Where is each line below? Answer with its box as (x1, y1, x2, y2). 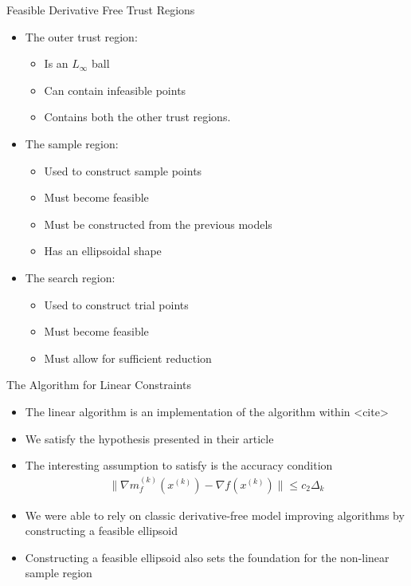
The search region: (25, 269, 115, 285)
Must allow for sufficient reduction (44, 349, 212, 366)
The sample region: (25, 135, 119, 151)
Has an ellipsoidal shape (44, 242, 162, 259)
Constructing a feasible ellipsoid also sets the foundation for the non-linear (25, 549, 389, 565)
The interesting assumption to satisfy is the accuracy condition (25, 457, 333, 474)
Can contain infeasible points (44, 81, 186, 98)
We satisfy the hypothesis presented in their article (25, 430, 274, 446)
